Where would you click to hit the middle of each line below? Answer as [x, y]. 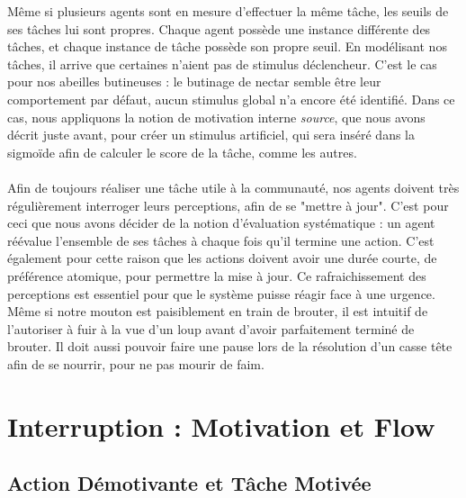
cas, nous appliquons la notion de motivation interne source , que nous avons [216, 117]
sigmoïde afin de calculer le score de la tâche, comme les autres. [182, 152]
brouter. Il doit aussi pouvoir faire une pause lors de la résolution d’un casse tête [230, 346]
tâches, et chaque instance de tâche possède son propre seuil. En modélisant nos [227, 46]
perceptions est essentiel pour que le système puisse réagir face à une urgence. [221, 293]
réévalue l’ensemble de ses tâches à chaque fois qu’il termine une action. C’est [221, 240]
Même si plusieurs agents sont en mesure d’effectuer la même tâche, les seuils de [228, 11]
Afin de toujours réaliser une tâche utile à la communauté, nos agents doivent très [233, 187]
